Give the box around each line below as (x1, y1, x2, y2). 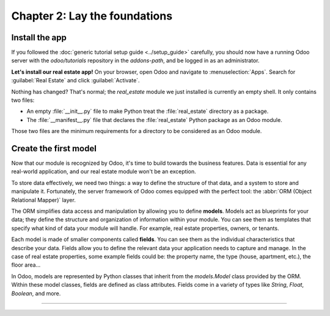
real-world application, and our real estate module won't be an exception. (11, 168, 196, 175)
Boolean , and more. (11, 290, 61, 297)
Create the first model (11, 143, 97, 154)
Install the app (11, 32, 67, 43)
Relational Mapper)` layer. (11, 196, 76, 204)
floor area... (11, 261, 41, 268)
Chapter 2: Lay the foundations (11, 9, 173, 23)
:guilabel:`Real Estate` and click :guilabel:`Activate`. (11, 77, 140, 84)
